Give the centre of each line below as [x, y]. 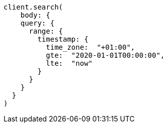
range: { [46, 31]
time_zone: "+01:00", [91, 47]
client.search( [33, 7]
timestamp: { [63, 39]
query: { [37, 23]
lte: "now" [69, 63]
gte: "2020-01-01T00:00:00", [105, 55]
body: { [35, 15]
